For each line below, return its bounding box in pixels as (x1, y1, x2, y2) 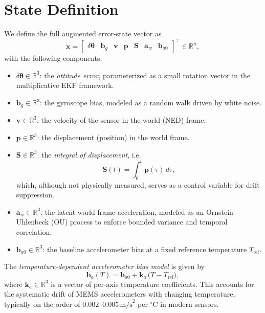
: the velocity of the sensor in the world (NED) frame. (37, 115, 206, 125)
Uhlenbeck (16, 216, 49, 227)
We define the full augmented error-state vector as (4, 28, 162, 39)
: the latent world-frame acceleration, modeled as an (40, 206, 204, 217)
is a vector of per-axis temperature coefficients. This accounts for (51, 278, 254, 289)
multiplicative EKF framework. (16, 80, 114, 91)
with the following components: (4, 53, 102, 63)
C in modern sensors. (152, 298, 219, 309)
